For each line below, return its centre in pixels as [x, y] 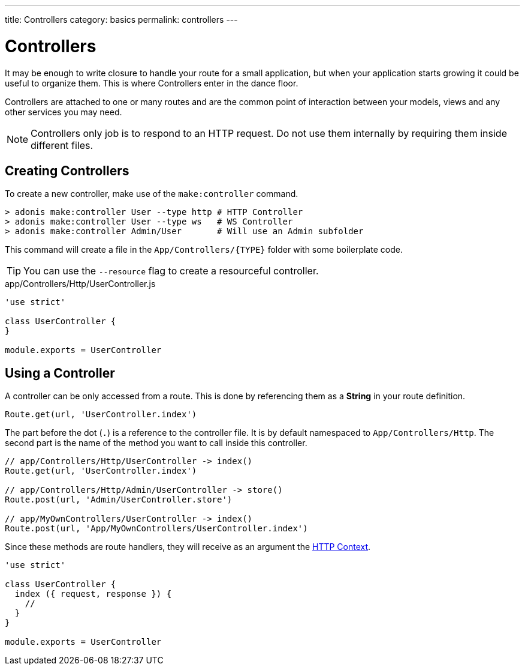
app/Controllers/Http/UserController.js [80, 284]
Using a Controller [60, 373]
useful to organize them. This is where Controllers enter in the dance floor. [152, 83]
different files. [62, 145]
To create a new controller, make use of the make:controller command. [152, 194]
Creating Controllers [67, 171]
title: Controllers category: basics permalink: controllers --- [121, 20]
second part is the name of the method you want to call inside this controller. [156, 443]
